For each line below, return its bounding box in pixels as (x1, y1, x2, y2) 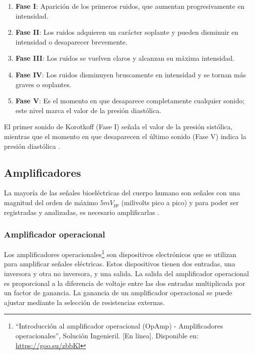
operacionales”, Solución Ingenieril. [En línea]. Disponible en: (15, 330, 199, 340)
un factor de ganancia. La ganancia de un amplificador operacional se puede (4, 287, 232, 298)
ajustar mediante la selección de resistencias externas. (4, 297, 165, 307)
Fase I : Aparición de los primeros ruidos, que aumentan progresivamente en (15, 1, 245, 11)
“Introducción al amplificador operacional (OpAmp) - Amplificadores (15, 321, 223, 331)
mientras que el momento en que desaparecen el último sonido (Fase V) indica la (4, 131, 247, 141)
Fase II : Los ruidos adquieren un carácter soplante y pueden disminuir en (15, 27, 239, 37)
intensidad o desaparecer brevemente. (15, 36, 127, 47)
